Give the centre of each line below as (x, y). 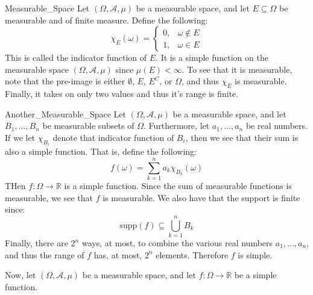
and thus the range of (45, 254)
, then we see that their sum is (242, 137)
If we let (20, 137)
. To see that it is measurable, (237, 69)
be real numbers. (277, 126)
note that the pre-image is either (65, 81)
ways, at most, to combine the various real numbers (177, 243)
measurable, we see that (49, 197)
